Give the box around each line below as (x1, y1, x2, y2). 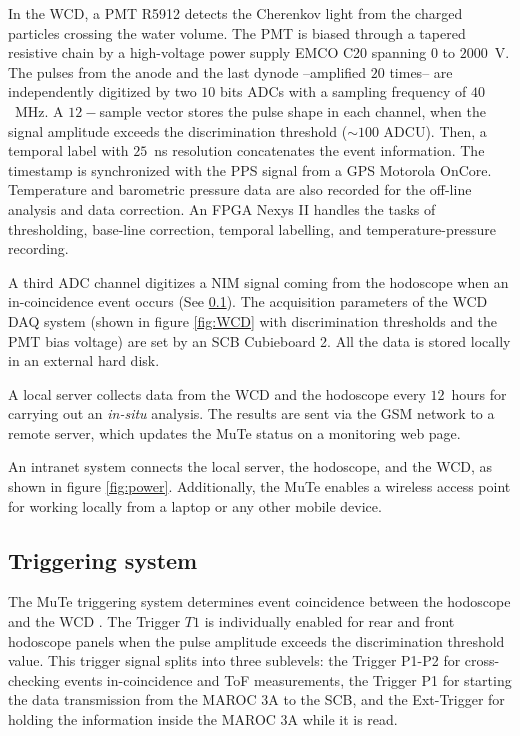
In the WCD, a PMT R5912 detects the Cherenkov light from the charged (8, 3, 463, 23)
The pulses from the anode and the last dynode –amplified (8, 61, 367, 82)
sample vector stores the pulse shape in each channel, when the (99, 100, 486, 121)
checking (8, 669, 60, 690)
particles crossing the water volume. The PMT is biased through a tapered (8, 22, 466, 43)
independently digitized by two (8, 81, 197, 102)
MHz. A (14, 100, 64, 121)
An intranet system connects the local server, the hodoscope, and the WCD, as (8, 456, 493, 477)
